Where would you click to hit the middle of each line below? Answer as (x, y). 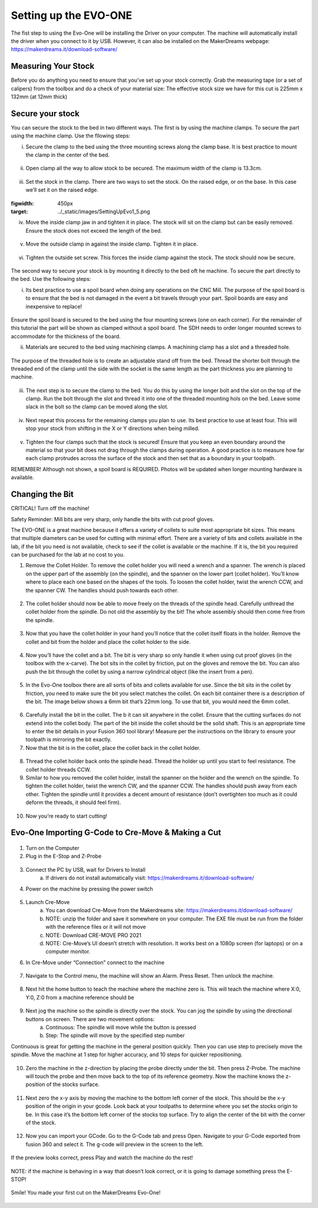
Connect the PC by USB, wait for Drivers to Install (85, 869)
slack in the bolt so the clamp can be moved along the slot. (97, 407)
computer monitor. (68, 952)
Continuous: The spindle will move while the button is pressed (121, 1027)
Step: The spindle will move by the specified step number (115, 1035)
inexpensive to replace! (54, 306)
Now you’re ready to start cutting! (67, 816)
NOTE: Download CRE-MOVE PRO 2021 (93, 935)
